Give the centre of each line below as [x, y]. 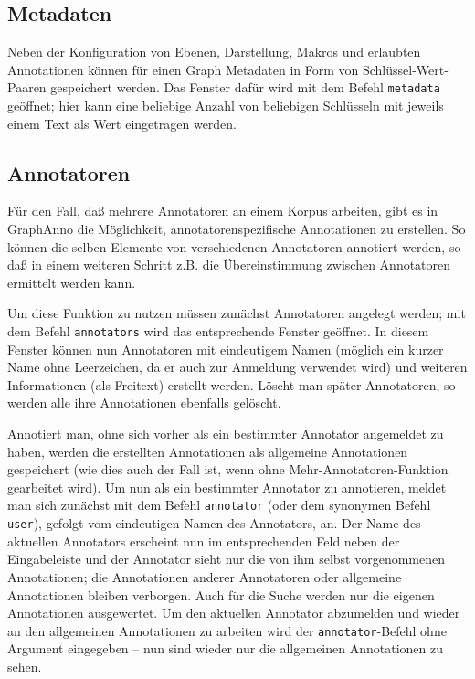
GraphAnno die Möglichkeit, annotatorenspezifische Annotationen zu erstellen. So [237, 229]
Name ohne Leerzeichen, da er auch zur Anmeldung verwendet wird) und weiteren [237, 367]
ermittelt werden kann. [72, 282]
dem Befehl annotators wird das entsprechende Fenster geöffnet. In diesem [218, 331]
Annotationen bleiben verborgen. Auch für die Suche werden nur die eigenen [221, 594]
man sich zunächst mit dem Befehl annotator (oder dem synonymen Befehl [219, 505]
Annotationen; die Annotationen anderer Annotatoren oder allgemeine [205, 576]
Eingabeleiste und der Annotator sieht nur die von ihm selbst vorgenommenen [227, 559]
